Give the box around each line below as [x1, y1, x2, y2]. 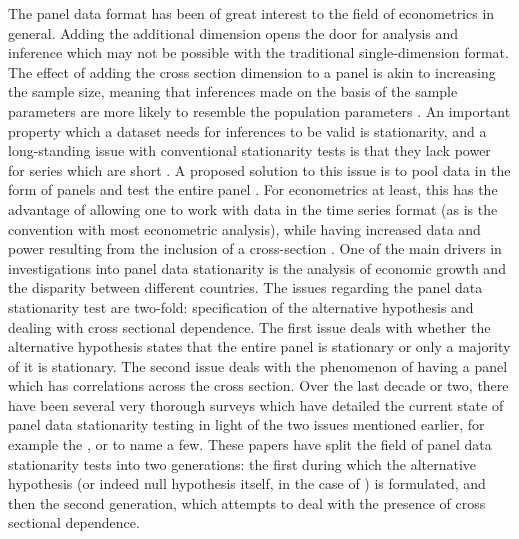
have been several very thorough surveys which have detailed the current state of [8, 394, 504, 415]
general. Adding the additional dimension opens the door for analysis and [8, 22, 459, 43]
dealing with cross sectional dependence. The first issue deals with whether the [8, 316, 491, 337]
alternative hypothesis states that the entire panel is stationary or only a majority [8, 336, 511, 357]
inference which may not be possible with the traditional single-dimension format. [8, 42, 509, 63]
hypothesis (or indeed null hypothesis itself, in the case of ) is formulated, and [8, 473, 486, 494]
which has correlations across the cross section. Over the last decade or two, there [8, 375, 509, 396]
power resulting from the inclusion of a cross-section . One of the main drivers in [8, 238, 502, 259]
